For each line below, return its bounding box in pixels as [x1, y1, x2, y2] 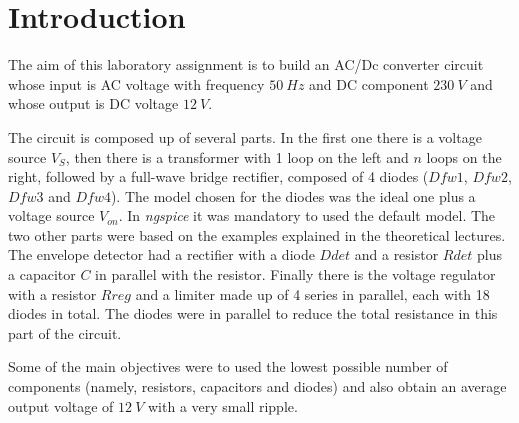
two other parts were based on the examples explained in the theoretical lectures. [8, 224, 506, 245]
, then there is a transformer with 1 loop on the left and [65, 146, 409, 167]
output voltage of [8, 395, 114, 416]
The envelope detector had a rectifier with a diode [8, 244, 315, 265]
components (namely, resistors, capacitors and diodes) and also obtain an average [8, 376, 507, 397]
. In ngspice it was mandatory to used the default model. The [118, 205, 496, 226]
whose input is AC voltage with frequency [8, 73, 265, 94]
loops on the [426, 146, 502, 167]
